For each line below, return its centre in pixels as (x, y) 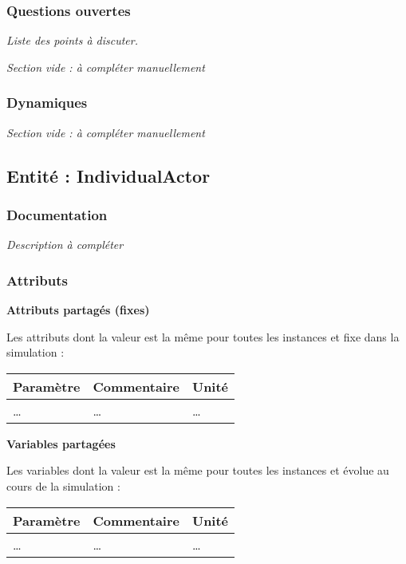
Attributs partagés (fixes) (78, 310)
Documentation (57, 214)
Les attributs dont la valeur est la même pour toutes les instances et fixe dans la (203, 336)
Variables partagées (61, 443)
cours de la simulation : (63, 486)
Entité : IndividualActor (108, 175)
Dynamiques (47, 103)
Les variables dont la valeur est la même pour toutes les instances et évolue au (198, 470)
